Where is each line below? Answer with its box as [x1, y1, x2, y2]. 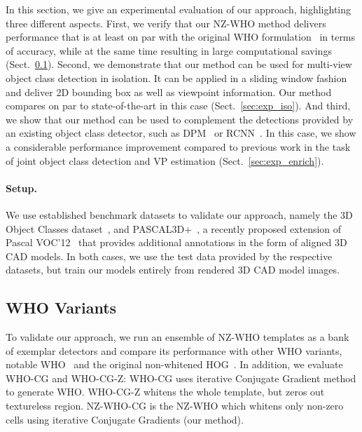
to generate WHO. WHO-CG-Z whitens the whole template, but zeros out [6, 384, 325, 399]
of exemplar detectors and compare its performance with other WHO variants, [6, 343, 342, 358]
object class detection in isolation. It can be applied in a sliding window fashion [6, 70, 347, 85]
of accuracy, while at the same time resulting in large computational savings [6, 43, 332, 58]
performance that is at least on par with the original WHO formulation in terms [6, 29, 356, 44]
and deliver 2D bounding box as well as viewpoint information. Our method [6, 84, 332, 99]
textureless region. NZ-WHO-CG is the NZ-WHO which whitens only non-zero [6, 398, 344, 413]
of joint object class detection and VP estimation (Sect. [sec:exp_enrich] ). [6, 153, 324, 168]
